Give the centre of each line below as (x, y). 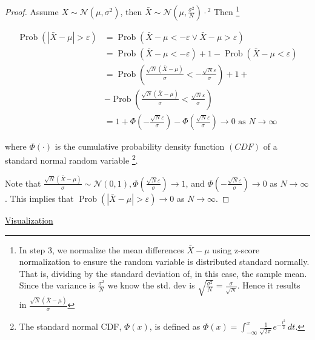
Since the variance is (57, 285)
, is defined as (175, 326)
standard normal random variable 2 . (71, 159)
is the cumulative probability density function (140, 146)
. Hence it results (269, 285)
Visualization (29, 220)
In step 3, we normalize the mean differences (101, 249)
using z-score (236, 249)
